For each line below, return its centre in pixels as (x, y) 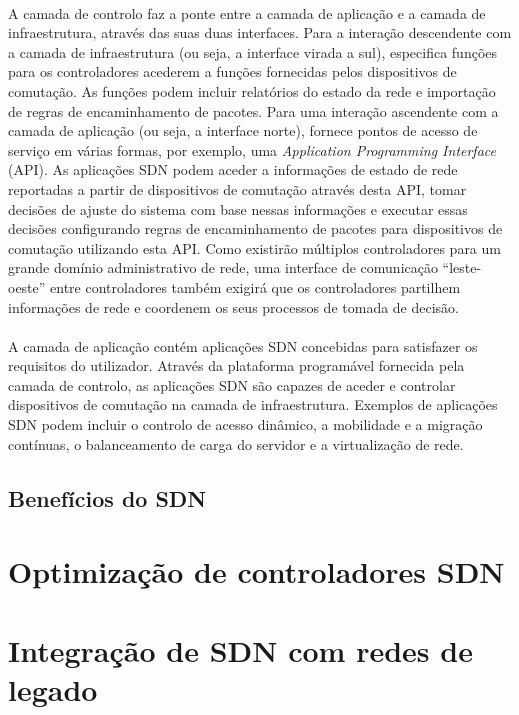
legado (53, 688)
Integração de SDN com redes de (240, 649)
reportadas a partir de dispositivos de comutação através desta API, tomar (237, 188)
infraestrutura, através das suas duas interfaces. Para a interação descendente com (260, 32)
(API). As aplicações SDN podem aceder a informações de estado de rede (233, 169)
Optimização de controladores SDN (256, 571)
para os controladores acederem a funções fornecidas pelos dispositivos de (232, 71)
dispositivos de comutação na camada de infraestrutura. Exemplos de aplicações (253, 404)
